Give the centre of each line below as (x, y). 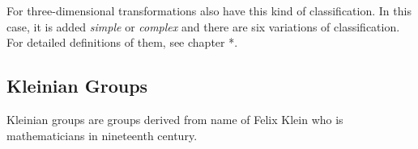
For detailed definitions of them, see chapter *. (122, 42)
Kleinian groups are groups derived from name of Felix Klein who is (175, 119)
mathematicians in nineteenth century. (102, 135)
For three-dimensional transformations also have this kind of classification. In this (209, 10)
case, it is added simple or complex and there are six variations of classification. (203, 26)
